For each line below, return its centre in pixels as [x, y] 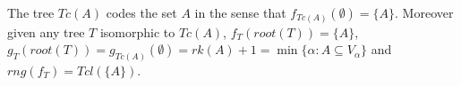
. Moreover [424, 12]
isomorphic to [137, 31]
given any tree [46, 31]
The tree [31, 12]
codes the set [141, 12]
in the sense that [240, 12]
